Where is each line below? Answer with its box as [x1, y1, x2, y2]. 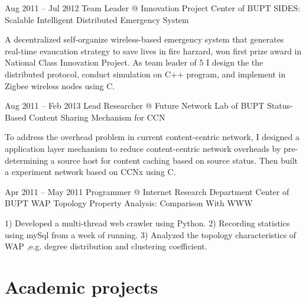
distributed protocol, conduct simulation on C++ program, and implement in [5, 67, 286, 80]
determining [5, 154, 48, 166]
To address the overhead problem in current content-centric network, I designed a [5, 131, 300, 143]
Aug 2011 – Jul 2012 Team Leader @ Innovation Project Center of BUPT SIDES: [5, 2, 301, 14]
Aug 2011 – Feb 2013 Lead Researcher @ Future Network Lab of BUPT [5, 99, 265, 112]
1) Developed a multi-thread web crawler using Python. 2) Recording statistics [5, 216, 290, 229]
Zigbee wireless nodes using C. [5, 79, 115, 92]
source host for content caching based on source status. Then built [57, 154, 298, 166]
